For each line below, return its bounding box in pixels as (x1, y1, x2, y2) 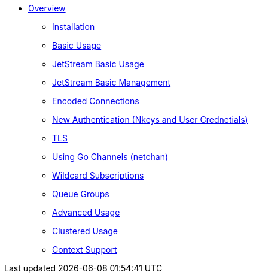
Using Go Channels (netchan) (52, 152, 169, 162)
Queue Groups (52, 189, 109, 199)
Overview (28, 3, 66, 13)
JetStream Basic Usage (52, 59, 144, 69)
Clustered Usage (52, 226, 118, 236)
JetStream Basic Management (52, 77, 171, 87)
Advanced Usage (52, 207, 120, 217)
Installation (52, 22, 95, 32)
